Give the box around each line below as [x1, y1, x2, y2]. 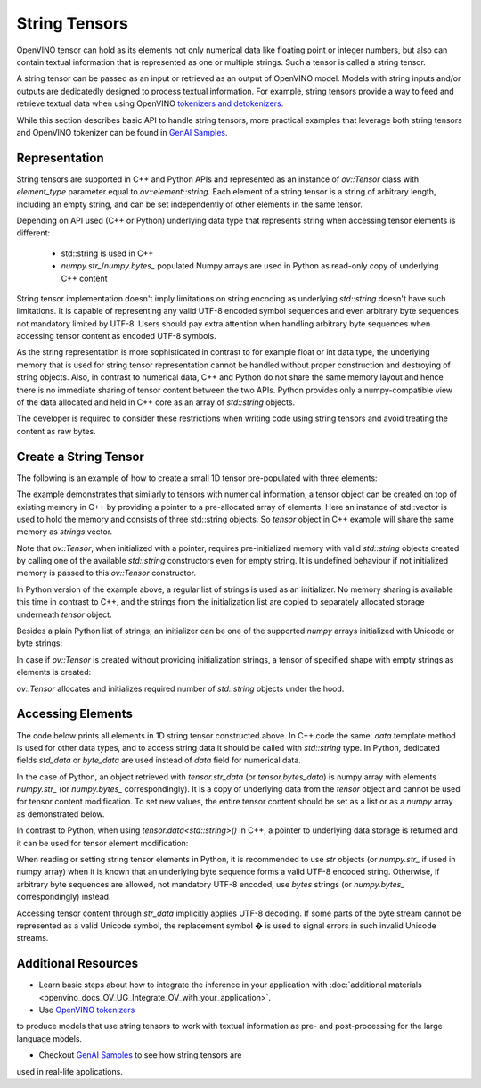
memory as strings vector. [16, 526, 113, 537]
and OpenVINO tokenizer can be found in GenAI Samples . [16, 127, 228, 137]
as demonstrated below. [16, 808, 105, 820]
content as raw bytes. [16, 425, 97, 436]
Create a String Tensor [16, 449, 144, 464]
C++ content [61, 273, 108, 284]
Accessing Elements [16, 706, 133, 721]
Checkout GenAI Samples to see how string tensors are [38, 1050, 242, 1060]
